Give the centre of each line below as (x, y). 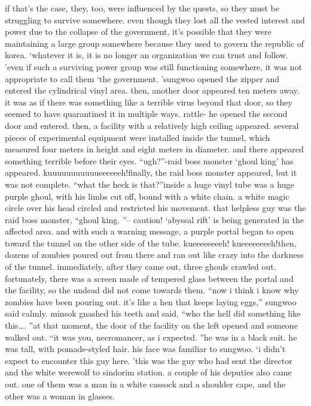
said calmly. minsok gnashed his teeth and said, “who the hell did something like (153, 313)
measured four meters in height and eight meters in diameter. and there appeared (154, 149)
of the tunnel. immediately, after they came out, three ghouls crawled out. (141, 267)
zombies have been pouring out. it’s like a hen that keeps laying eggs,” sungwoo (151, 301)
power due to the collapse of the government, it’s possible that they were (138, 31)
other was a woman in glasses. (60, 396)
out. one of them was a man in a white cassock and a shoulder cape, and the (145, 384)
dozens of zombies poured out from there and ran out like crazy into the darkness (154, 255)
